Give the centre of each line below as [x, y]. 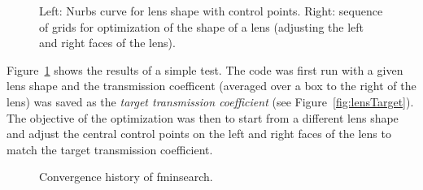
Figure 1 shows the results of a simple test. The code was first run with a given [205, 69]
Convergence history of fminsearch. [126, 177]
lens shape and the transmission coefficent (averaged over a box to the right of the [211, 86]
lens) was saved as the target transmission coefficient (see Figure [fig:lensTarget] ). [210, 101]
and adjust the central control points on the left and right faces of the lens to [199, 134]
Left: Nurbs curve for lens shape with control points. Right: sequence [211, 11]
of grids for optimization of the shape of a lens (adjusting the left [202, 26]
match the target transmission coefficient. [110, 149]
